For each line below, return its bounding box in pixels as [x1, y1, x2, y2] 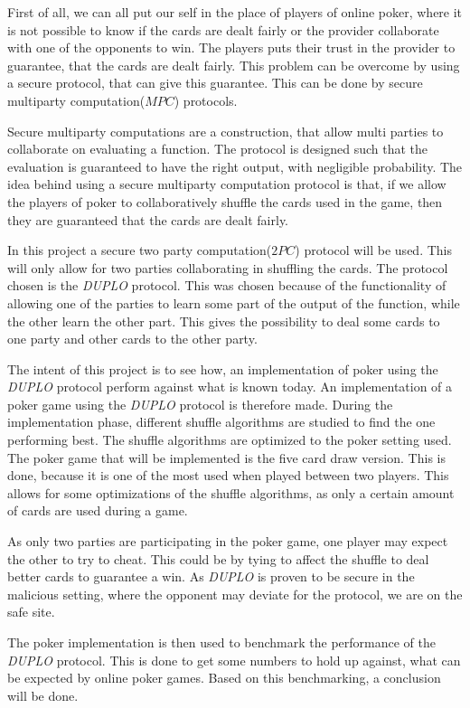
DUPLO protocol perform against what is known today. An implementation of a [7, 377, 453, 396]
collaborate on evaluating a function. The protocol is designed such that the [7, 139, 428, 158]
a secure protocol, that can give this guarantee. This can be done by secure [7, 73, 423, 92]
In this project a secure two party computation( [7, 241, 272, 260]
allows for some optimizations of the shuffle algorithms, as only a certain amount [7, 483, 455, 502]
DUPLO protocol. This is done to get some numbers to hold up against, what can [7, 650, 461, 669]
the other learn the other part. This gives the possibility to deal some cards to [7, 311, 440, 330]
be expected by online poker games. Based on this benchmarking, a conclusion [7, 668, 441, 687]
